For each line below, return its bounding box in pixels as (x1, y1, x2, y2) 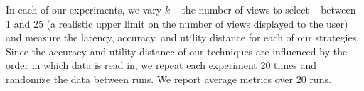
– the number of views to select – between (173, 2, 356, 16)
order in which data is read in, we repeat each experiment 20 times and (6, 58, 317, 73)
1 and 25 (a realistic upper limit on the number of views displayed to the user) (6, 16, 348, 31)
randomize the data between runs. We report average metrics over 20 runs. (6, 71, 331, 86)
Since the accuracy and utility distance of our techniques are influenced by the (6, 43, 348, 58)
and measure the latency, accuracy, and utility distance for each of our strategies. (6, 30, 360, 45)
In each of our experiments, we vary (6, 2, 162, 16)
